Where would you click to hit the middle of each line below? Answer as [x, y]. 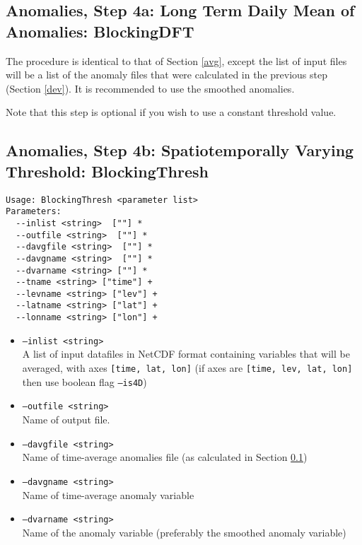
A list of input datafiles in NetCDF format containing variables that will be [186, 354]
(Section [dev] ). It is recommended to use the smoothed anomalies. [150, 88]
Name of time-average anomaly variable [108, 494]
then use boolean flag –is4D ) [84, 381]
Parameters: [34, 212]
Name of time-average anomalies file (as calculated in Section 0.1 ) [165, 457]
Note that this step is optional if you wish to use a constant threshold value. [171, 112]
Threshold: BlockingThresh [107, 171]
